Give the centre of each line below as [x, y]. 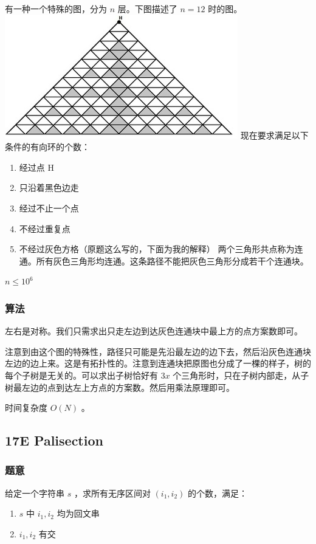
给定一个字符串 [35, 493]
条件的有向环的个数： [47, 147]
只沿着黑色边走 [49, 188]
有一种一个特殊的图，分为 [56, 9]
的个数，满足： [218, 493]
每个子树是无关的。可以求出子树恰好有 [81, 375]
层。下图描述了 [147, 9]
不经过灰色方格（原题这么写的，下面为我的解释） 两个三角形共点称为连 [161, 249]
